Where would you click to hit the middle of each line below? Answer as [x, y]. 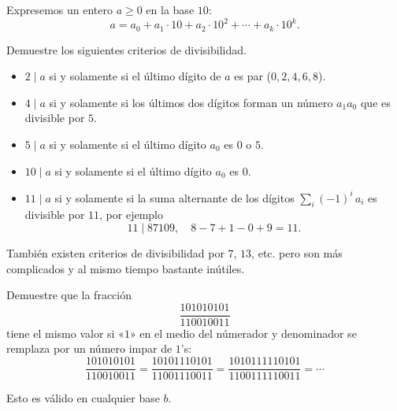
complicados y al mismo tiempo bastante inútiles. [126, 268]
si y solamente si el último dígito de [135, 76]
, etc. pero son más [297, 253]
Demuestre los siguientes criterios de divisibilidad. [126, 49]
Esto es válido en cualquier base [83, 398]
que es [375, 102]
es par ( [253, 76]
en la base [170, 9]
